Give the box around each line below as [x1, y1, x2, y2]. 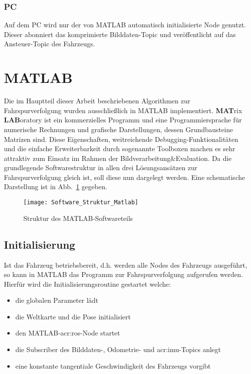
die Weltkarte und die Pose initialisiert [15, 311, 131, 321]
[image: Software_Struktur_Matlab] [23, 199, 139, 206]
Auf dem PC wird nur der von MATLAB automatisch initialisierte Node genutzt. [4, 20, 246, 30]
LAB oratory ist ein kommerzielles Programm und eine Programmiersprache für [4, 115, 242, 125]
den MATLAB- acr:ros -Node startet [15, 328, 120, 338]
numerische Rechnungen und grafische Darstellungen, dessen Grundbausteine [4, 124, 233, 134]
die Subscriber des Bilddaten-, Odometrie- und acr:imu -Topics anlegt [15, 344, 221, 354]
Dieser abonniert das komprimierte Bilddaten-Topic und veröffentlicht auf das [4, 29, 236, 39]
